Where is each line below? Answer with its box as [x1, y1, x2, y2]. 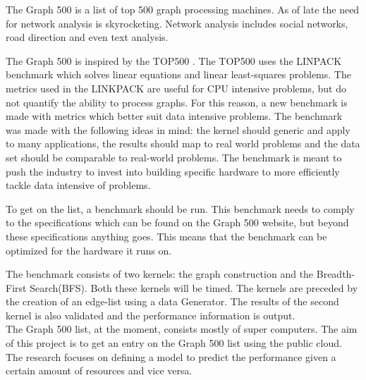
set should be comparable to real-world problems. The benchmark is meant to [6, 149, 342, 164]
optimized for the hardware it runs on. [6, 243, 172, 257]
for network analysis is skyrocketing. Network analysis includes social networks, [6, 16, 348, 30]
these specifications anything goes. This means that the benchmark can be [6, 228, 327, 243]
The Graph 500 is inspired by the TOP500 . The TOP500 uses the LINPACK [6, 53, 342, 68]
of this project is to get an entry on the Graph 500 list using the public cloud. [6, 336, 342, 350]
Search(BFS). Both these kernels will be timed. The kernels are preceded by [30, 280, 358, 295]
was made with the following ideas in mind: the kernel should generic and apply [6, 122, 350, 137]
